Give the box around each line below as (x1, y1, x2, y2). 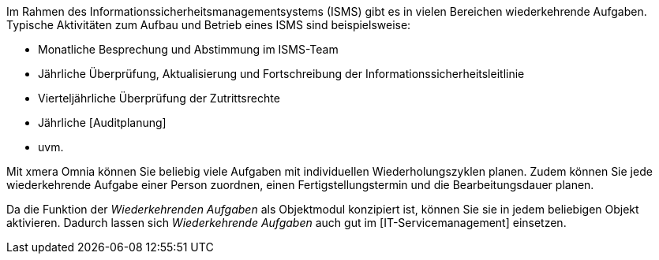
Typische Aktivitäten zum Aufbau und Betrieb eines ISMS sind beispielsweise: (6, 18, 411, 32)
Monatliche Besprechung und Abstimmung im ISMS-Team (38, 43, 339, 56)
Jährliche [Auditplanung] (38, 116, 167, 129)
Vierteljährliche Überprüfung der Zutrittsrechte (38, 91, 280, 105)
